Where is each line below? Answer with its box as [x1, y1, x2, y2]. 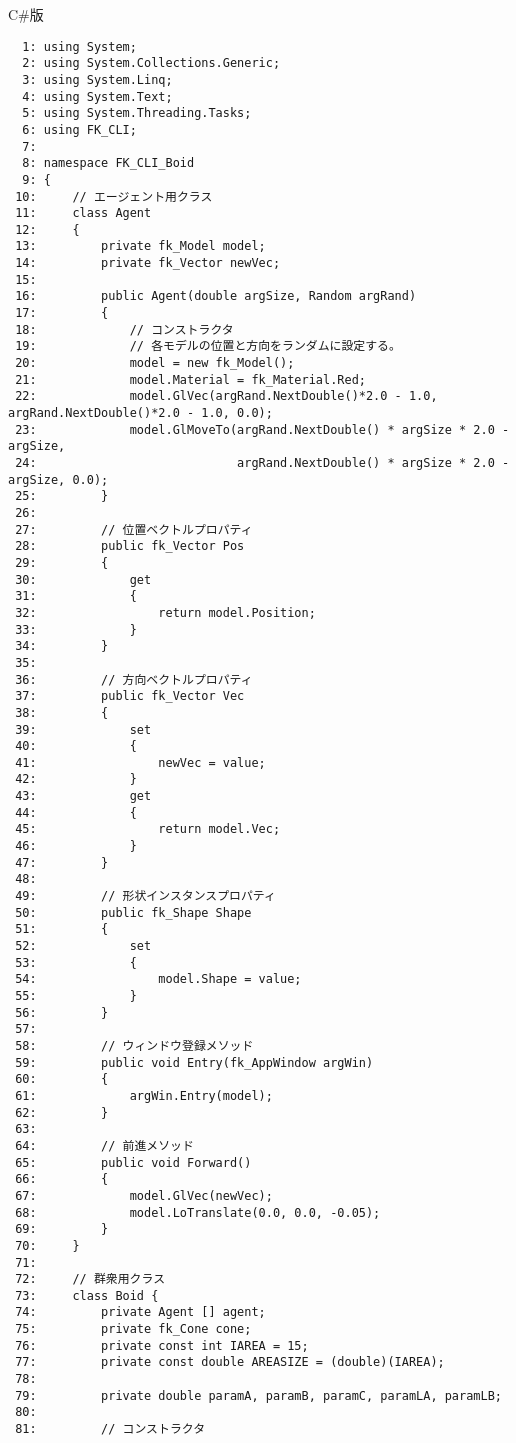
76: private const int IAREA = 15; [15, 1338, 309, 1353]
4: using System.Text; [22, 89, 173, 104]
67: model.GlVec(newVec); [15, 1188, 273, 1203]
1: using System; [22, 39, 137, 54]
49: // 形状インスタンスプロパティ [15, 889, 276, 904]
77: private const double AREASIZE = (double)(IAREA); [15, 1355, 445, 1370]
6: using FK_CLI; [22, 122, 137, 137]
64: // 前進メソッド [15, 1138, 194, 1153]
